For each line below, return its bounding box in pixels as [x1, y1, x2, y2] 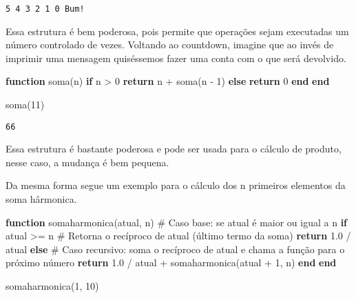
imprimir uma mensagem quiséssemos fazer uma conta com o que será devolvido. [6, 50, 346, 65]
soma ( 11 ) [6, 97, 45, 112]
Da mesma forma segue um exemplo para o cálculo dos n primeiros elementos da [6, 178, 346, 192]
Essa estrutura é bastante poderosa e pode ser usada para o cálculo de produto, [6, 141, 342, 156]
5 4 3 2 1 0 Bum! [6, 4, 85, 14]
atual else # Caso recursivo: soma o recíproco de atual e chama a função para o [6, 241, 345, 256]
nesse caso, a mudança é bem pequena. [6, 155, 169, 169]
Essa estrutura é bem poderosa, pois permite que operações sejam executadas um [6, 23, 349, 38]
